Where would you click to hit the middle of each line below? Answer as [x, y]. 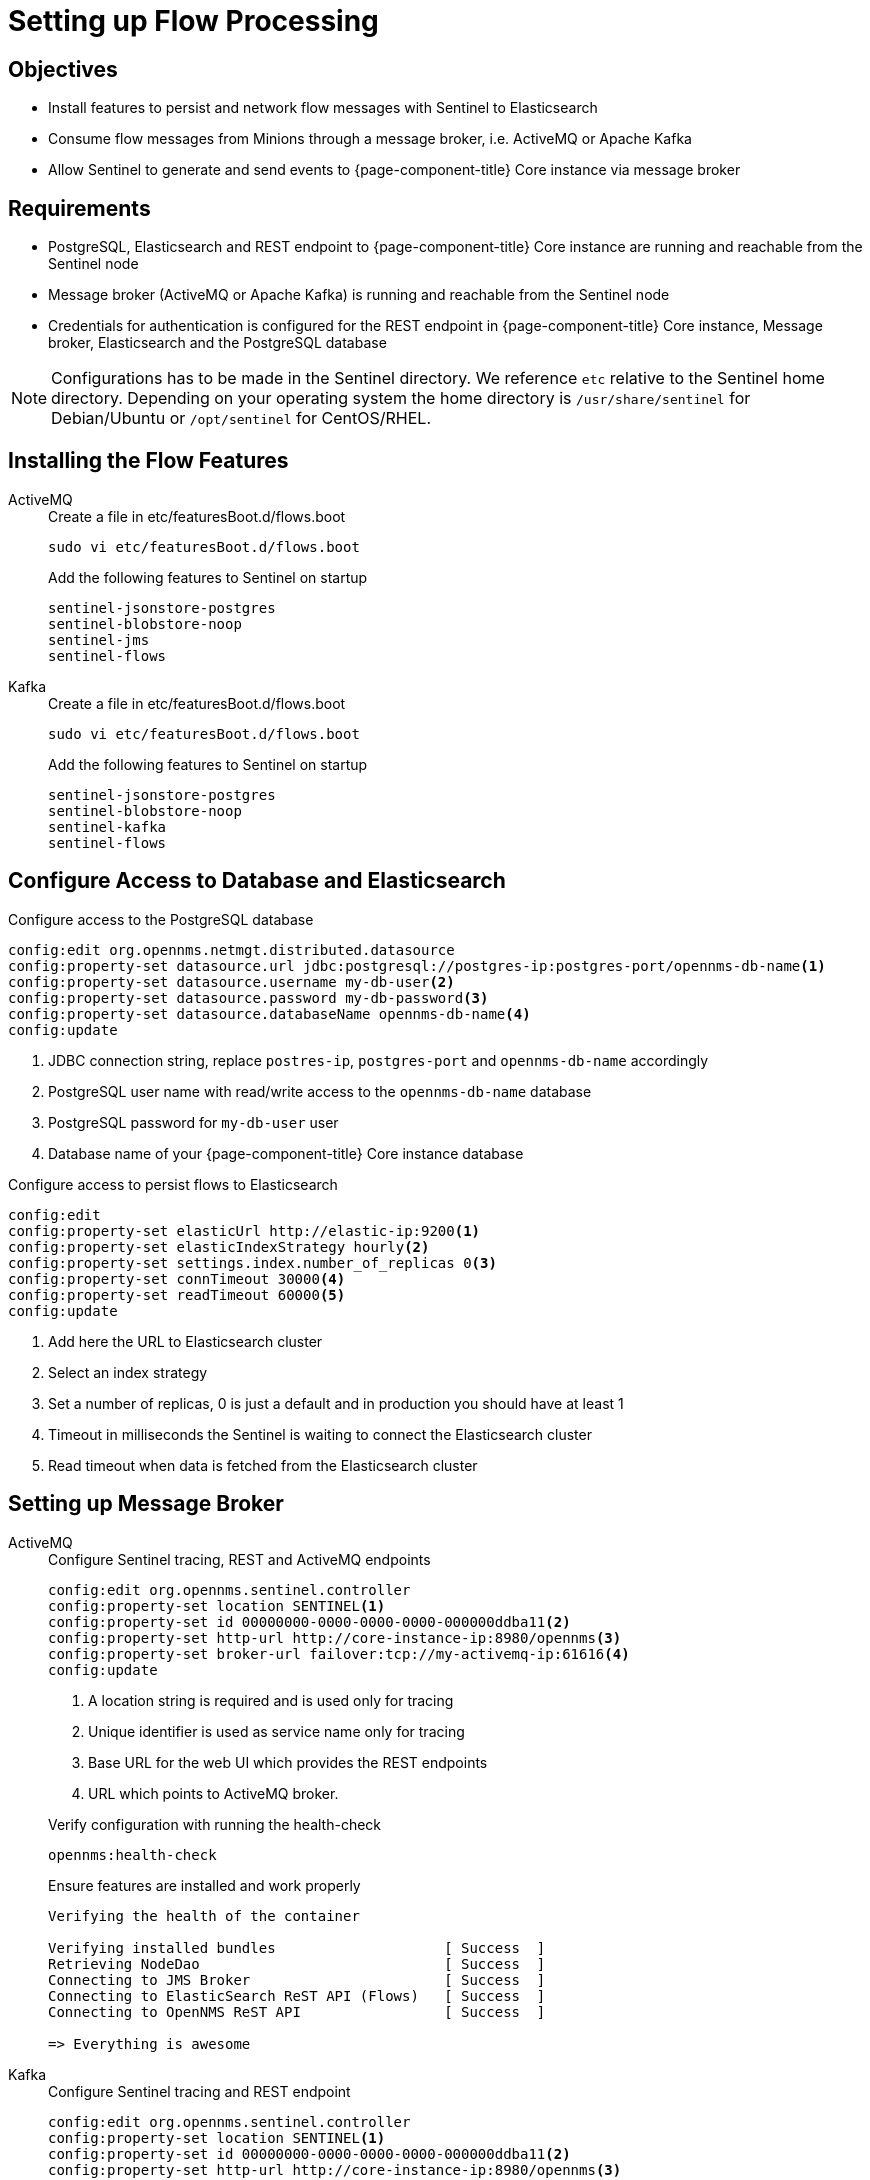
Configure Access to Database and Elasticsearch [257, 881]
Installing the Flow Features [148, 461]
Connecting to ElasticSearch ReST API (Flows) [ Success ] [297, 1995]
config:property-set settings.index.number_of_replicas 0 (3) [252, 1262]
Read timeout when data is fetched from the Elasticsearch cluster [263, 1465]
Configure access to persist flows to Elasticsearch [173, 1184]
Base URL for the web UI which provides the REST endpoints [288, 1762]
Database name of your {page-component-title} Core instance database [286, 1153]
